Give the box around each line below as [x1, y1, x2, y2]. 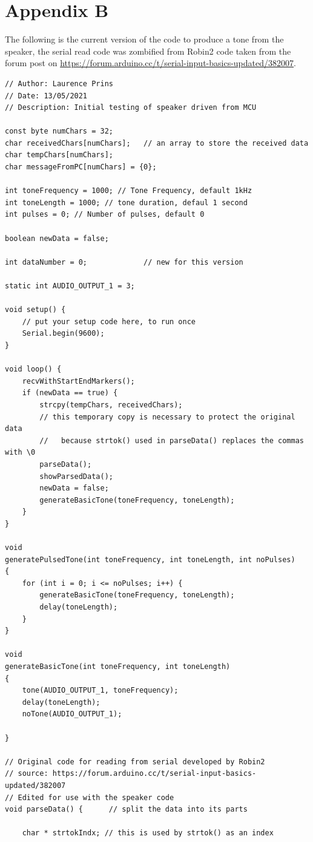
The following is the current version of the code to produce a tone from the [5, 33, 284, 46]
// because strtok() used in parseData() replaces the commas [39, 436, 304, 445]
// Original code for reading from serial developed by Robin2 [5, 757, 265, 766]
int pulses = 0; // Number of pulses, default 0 [5, 210, 205, 219]
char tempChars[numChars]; [5, 151, 113, 160]
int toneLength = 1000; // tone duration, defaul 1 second [5, 198, 248, 207]
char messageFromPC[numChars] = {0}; [5, 163, 157, 172]
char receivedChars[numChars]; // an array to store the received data [5, 138, 309, 148]
